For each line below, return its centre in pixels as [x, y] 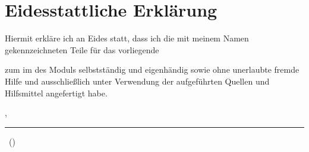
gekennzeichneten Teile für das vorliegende [82, 49]
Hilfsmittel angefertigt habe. [56, 93]
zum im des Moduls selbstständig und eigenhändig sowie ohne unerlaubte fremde [152, 69]
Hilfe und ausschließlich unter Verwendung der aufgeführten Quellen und [137, 81]
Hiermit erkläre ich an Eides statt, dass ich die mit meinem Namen [127, 38]
